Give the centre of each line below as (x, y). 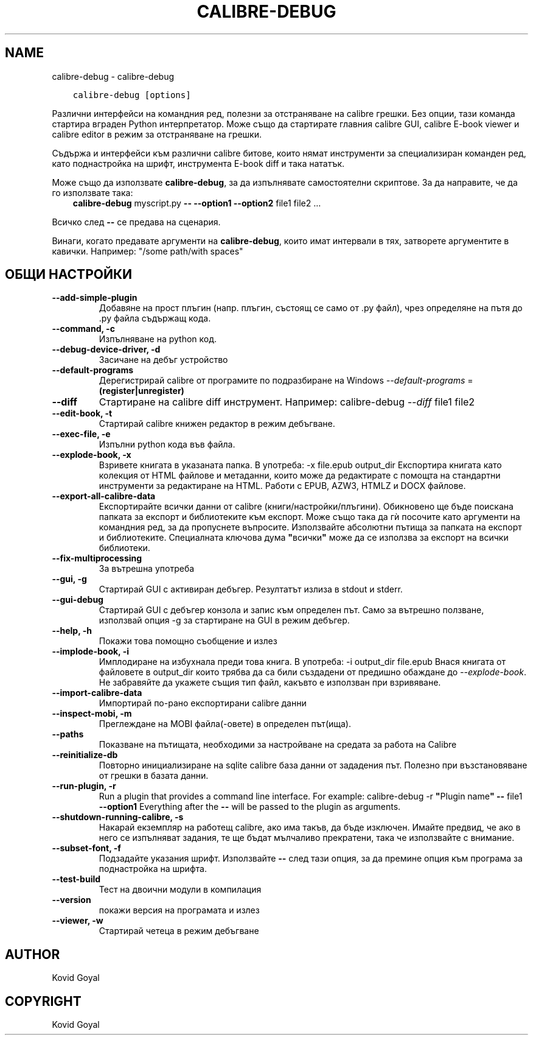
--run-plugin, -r (84, 786)
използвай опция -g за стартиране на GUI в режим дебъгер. (224, 620)
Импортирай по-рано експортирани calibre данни (203, 703)
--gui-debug (78, 600)
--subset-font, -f (86, 848)
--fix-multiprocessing (97, 558)
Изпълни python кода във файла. (167, 444)
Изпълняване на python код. (158, 339)
